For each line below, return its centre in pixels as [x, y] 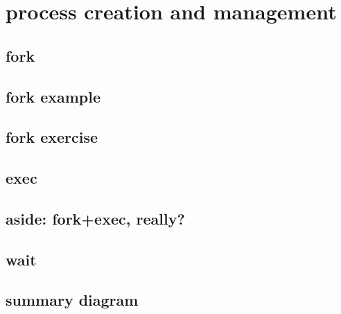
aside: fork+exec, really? [95, 218]
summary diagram [72, 300]
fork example [53, 96]
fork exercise [52, 137]
